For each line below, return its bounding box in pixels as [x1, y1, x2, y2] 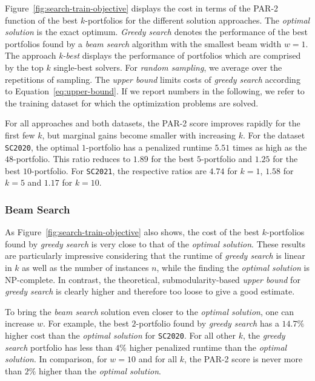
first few [5, 128, 35, 141]
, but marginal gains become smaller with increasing [42, 128, 236, 141]
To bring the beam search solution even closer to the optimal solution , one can [5, 305, 294, 317]
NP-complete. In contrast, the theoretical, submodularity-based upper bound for [5, 273, 300, 285]
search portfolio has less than [5, 340, 113, 353]
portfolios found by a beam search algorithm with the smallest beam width [5, 37, 282, 50]
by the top [5, 60, 44, 73]
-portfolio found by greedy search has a [136, 317, 279, 330]
